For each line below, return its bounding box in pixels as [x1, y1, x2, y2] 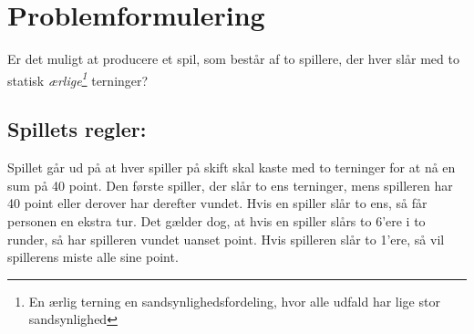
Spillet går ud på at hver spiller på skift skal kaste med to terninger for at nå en [7, 158, 456, 177]
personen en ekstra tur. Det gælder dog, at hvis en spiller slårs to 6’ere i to [7, 211, 426, 230]
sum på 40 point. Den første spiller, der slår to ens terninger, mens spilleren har [7, 175, 453, 194]
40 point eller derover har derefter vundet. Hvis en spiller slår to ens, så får [7, 193, 428, 213]
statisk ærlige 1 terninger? [7, 68, 149, 89]
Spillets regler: [7, 115, 147, 143]
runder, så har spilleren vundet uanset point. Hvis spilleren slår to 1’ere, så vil [7, 229, 445, 248]
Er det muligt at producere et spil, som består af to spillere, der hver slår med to [7, 49, 459, 68]
